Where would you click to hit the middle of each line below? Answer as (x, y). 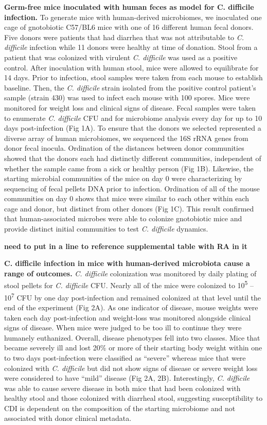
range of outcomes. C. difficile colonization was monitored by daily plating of (130, 273)
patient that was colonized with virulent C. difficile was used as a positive (121, 57)
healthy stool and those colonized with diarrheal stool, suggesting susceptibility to (133, 398)
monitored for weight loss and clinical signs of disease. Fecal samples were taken (130, 107)
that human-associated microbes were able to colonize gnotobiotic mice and (123, 218)
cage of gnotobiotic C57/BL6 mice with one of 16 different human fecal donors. (129, 27)
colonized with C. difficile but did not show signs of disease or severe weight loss (131, 368)
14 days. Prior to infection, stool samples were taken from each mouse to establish (133, 77)
